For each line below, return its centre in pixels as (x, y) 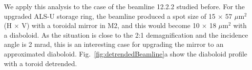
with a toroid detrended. (41, 63)
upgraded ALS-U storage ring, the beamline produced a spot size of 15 (110, 16)
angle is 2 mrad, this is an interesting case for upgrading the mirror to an (114, 44)
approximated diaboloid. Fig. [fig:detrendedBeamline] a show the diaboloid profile (126, 53)
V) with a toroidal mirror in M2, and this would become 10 (111, 25)
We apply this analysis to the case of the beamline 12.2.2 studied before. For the (124, 6)
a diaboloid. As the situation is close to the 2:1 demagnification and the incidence (126, 35)
